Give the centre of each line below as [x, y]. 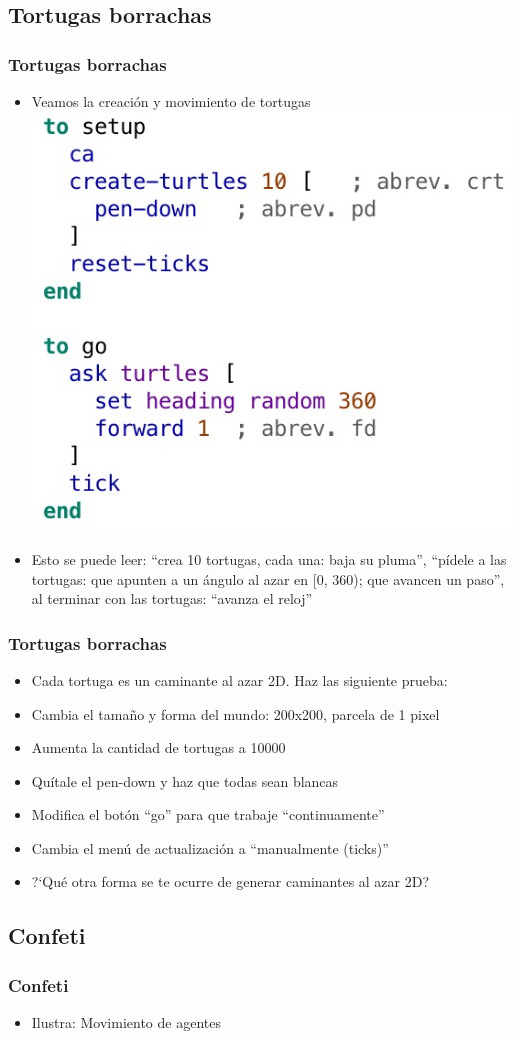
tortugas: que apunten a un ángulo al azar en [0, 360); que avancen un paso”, [268, 578]
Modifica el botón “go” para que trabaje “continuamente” [208, 814]
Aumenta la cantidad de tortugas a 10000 [158, 747]
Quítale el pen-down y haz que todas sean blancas [185, 780]
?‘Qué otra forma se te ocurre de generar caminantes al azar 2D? [230, 881]
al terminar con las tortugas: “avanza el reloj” [172, 598]
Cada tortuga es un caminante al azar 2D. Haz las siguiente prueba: [239, 679]
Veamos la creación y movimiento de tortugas [171, 101]
